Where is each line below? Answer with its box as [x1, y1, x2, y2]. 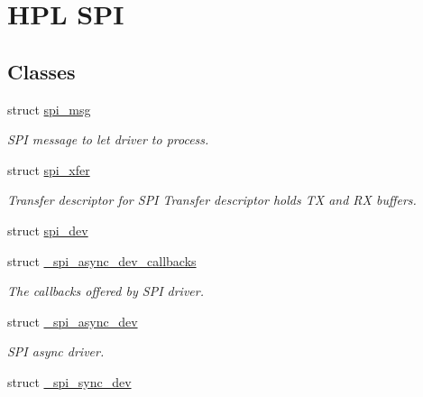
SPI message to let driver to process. [7, 130, 209, 149]
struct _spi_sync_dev [7, 372, 132, 391]
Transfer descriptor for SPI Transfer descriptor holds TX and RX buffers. [7, 190, 417, 209]
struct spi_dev [7, 220, 88, 239]
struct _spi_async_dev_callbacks [7, 251, 197, 270]
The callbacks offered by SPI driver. [7, 282, 204, 300]
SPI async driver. [7, 342, 105, 361]
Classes [7, 57, 76, 85]
